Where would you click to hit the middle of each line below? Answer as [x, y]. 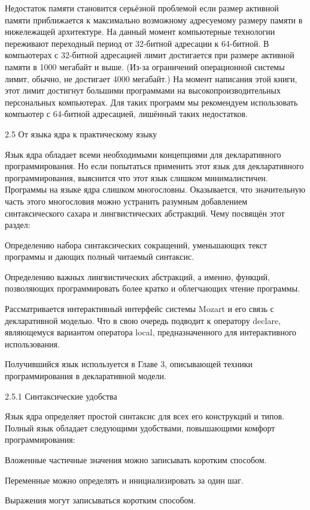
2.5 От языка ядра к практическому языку [81, 133]
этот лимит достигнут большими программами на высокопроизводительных [143, 90]
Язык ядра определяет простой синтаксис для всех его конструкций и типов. [145, 416]
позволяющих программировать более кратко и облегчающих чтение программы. [153, 288]
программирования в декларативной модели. [86, 376]
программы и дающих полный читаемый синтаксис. [100, 256]
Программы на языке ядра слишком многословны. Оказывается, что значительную [155, 189]
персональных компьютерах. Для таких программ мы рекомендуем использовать [151, 102]
